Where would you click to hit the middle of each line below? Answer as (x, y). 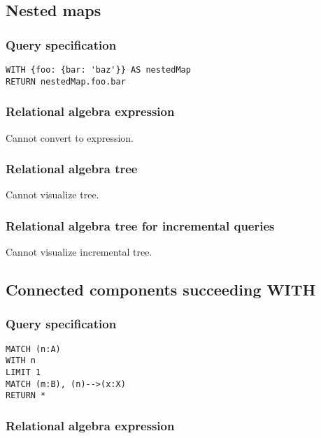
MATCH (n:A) (33, 349)
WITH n (21, 361)
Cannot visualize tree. (52, 195)
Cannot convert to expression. (70, 137)
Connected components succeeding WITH (161, 290)
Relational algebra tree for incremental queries (140, 225)
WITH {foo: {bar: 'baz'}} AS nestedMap (98, 70)
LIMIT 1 (23, 373)
